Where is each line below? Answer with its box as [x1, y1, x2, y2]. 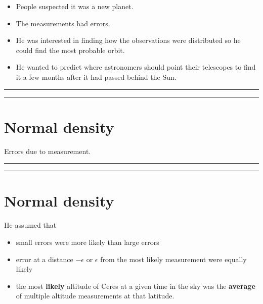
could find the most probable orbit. [16, 44, 125, 55]
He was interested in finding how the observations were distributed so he [16, 35, 241, 45]
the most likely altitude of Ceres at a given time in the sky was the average [16, 280, 255, 291]
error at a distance [16, 254, 73, 264]
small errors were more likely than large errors [16, 237, 159, 247]
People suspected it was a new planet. [16, 1, 134, 11]
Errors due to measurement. [4, 145, 91, 156]
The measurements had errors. [16, 18, 110, 28]
